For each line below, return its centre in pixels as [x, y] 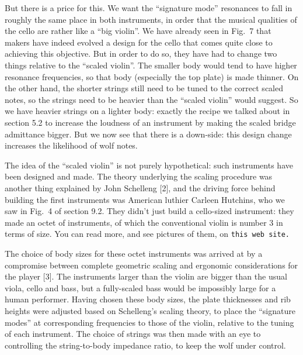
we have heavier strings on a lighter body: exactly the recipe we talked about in [147, 111]
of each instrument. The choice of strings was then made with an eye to [133, 334]
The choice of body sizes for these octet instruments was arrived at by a [134, 253]
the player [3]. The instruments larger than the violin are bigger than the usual [146, 276]
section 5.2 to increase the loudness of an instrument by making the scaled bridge [150, 122]
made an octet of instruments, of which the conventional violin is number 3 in [144, 222]
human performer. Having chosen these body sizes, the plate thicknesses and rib [148, 299]
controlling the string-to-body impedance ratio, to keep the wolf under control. [145, 345]
